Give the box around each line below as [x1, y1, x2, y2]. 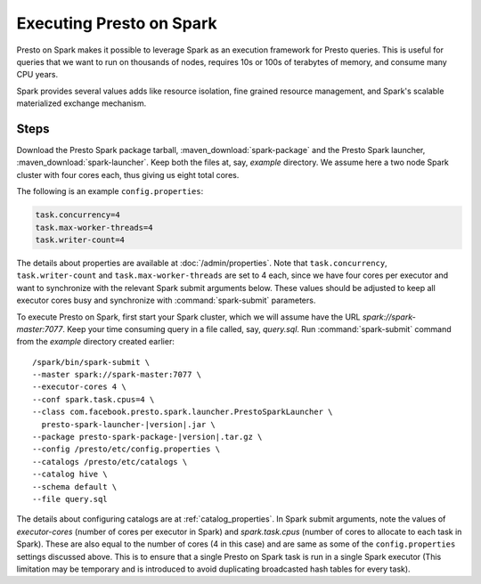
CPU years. [16, 69, 58, 80]
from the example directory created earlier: [16, 337, 175, 347]
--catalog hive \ [32, 469, 108, 480]
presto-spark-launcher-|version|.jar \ [41, 419, 216, 429]
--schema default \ [32, 482, 118, 491]
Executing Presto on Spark [16, 13, 217, 33]
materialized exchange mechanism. [16, 98, 147, 109]
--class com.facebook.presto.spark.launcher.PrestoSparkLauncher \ [32, 407, 333, 418]
